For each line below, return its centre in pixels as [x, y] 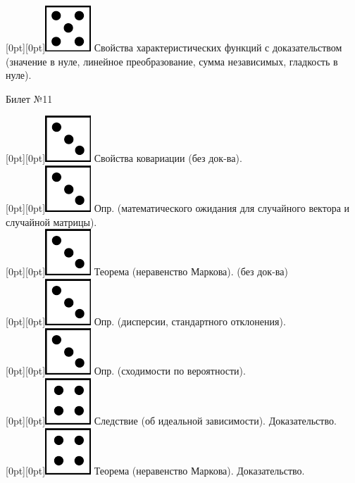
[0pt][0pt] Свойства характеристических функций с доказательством [174, 47]
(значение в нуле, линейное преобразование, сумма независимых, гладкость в [172, 61]
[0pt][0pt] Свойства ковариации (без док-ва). [124, 158]
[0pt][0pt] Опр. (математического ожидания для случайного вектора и [178, 207]
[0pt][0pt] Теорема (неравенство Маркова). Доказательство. [155, 470]
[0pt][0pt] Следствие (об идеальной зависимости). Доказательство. [171, 420]
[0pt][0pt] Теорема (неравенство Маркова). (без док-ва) [147, 271]
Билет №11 [29, 98]
